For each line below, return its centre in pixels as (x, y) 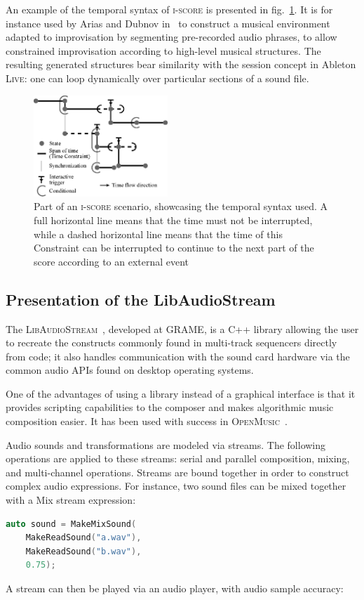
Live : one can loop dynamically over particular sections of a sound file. (157, 78)
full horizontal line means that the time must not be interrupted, (173, 220)
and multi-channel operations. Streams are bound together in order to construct (177, 472)
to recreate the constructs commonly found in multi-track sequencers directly (171, 343)
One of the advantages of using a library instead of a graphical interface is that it (181, 393)
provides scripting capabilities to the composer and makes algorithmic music (170, 407)
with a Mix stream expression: (71, 500)
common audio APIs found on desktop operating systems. (130, 370)
